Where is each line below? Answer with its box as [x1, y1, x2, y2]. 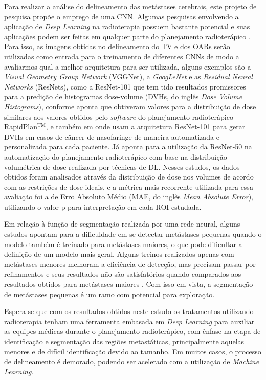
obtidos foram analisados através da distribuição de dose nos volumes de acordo [4, 171, 254, 182]
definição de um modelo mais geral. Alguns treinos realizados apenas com [4, 249, 234, 259]
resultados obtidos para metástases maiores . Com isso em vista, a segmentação [4, 279, 253, 289]
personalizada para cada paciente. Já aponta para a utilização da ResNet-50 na [4, 141, 252, 152]
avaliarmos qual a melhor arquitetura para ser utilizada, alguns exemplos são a [4, 61, 251, 72]
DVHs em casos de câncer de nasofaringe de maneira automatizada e [4, 131, 219, 142]
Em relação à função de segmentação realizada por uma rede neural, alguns [4, 218, 240, 229]
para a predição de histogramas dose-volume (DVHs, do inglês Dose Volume [4, 91, 242, 102]
